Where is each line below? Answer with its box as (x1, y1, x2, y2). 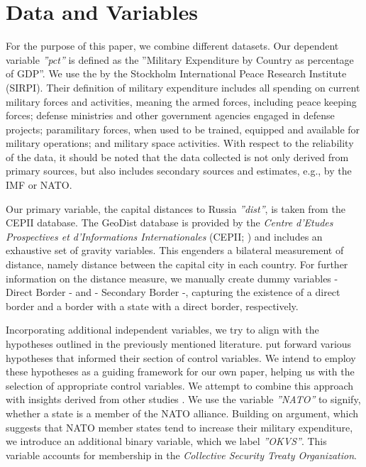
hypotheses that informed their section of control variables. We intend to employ (6, 350, 356, 365)
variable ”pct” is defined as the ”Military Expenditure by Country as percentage (6, 52, 354, 67)
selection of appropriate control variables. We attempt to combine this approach (6, 378, 354, 392)
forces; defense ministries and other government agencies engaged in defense (6, 108, 335, 123)
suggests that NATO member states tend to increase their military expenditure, (6, 419, 353, 434)
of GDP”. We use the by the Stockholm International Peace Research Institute (6, 66, 347, 81)
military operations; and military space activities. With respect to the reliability (6, 136, 354, 150)
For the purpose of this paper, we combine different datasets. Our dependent (6, 38, 339, 53)
